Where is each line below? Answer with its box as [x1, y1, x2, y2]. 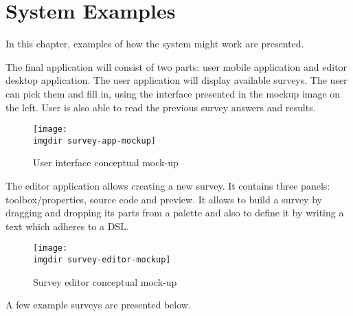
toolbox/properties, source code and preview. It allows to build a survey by [5, 192, 322, 206]
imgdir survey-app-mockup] [33, 135, 156, 146]
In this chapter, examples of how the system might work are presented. [5, 36, 304, 51]
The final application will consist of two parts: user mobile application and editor [5, 59, 348, 74]
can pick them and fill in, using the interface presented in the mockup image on [5, 86, 341, 100]
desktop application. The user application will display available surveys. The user [5, 73, 348, 87]
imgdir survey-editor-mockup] [33, 255, 171, 265]
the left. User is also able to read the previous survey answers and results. [5, 100, 316, 114]
